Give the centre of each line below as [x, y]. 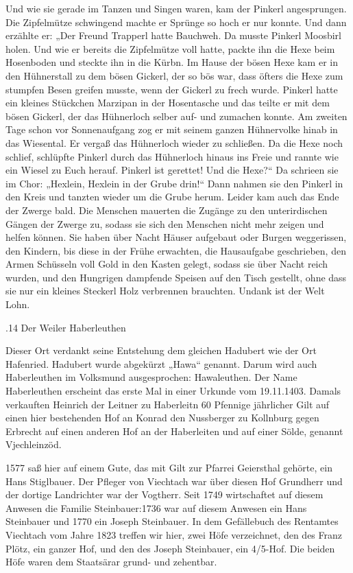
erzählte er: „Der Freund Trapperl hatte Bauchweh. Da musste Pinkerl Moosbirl [173, 35]
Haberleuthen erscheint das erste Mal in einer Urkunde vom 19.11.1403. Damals [173, 391]
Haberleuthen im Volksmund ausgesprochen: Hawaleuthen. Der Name [151, 377]
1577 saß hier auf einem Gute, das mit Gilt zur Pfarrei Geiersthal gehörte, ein [169, 467]
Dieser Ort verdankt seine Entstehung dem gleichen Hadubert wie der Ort [161, 350]
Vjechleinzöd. [34, 444]
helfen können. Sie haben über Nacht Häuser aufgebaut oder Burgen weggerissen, [176, 237]
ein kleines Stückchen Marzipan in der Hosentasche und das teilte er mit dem [168, 103]
